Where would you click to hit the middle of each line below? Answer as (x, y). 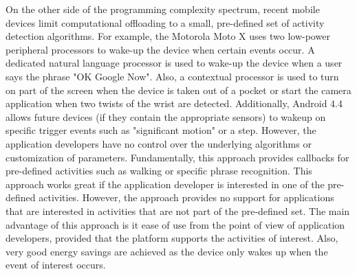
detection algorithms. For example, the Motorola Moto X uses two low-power (168, 36)
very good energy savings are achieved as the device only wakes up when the (167, 251)
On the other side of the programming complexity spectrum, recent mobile (163, 9)
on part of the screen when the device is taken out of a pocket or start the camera (178, 90)
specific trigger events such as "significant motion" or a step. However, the (161, 130)
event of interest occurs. (56, 265)
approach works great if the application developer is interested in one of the (165, 184)
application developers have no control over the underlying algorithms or (159, 143)
